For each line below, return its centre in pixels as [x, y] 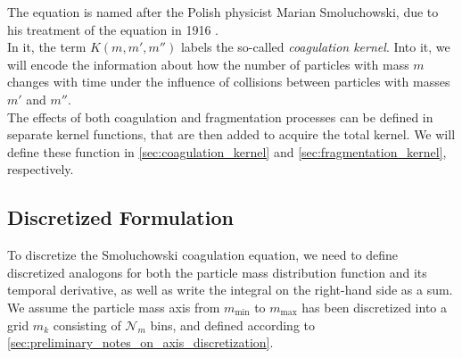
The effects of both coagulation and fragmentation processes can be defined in [220, 117]
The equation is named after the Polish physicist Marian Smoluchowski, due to [223, 12]
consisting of [87, 325]
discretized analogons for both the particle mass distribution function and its [217, 272]
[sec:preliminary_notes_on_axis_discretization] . [140, 342]
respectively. [41, 169]
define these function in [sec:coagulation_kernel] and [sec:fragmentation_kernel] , [227, 151]
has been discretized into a [375, 307]
